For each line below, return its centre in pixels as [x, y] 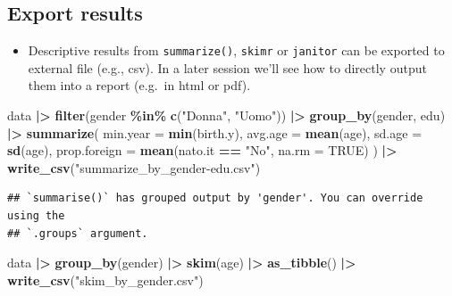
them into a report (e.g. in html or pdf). [139, 85]
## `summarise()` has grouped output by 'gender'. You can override [215, 198]
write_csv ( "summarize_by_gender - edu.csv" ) [134, 167]
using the [36, 216]
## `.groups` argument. [78, 233]
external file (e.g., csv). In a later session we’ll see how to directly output [227, 67]
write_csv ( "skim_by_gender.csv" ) [105, 280]
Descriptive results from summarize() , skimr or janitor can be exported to [236, 50]
